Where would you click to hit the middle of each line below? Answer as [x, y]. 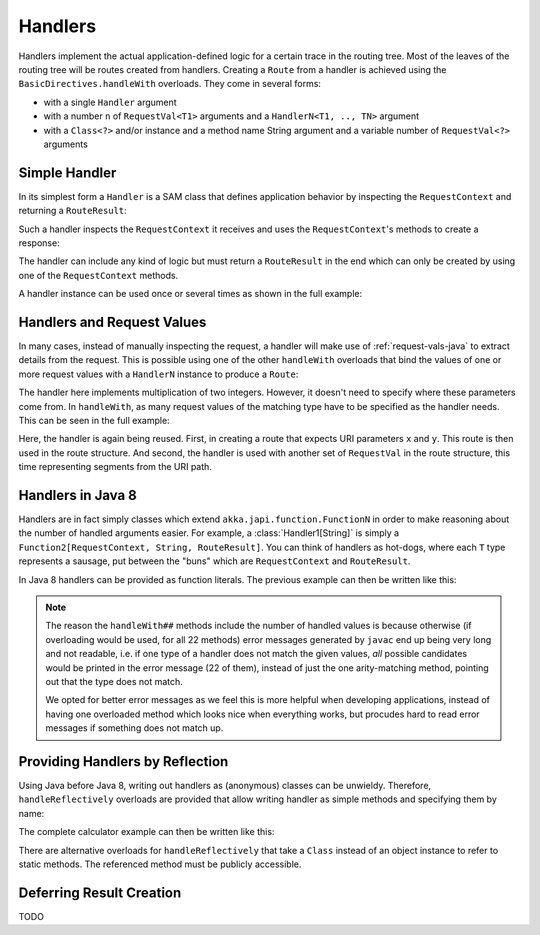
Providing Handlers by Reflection [123, 761]
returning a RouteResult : [72, 211]
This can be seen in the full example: [94, 420]
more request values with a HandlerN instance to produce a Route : [158, 374]
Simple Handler [67, 172]
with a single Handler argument [110, 102]
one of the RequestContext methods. [98, 275]
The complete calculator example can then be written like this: [146, 832]
